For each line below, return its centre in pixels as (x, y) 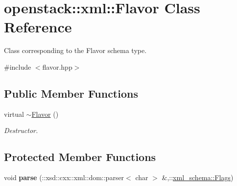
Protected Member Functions (80, 157)
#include (18, 66)
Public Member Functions (71, 93)
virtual (14, 114)
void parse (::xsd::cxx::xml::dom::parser (64, 177)
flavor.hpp (57, 66)
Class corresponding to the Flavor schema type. (75, 50)
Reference (38, 27)
